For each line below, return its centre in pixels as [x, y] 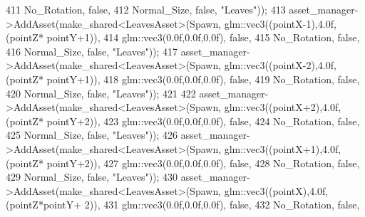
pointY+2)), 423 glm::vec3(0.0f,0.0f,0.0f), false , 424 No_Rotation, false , [203, 121]
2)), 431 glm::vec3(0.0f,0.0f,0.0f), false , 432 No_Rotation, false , [222, 205]
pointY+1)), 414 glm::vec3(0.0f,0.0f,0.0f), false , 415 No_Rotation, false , [203, 37]
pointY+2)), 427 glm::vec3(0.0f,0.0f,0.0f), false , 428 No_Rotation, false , [203, 163]
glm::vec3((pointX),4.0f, [276, 190]
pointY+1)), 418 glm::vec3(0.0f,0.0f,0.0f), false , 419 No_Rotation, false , [203, 79]
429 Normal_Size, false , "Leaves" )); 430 [92, 177]
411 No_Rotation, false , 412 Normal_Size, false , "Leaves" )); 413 [146, 9]
